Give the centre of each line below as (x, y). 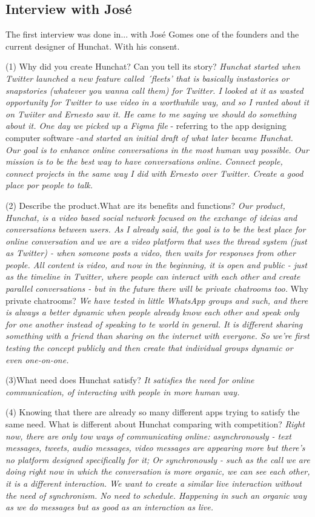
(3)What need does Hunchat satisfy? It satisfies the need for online (130, 380)
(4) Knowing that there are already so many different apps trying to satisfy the (153, 412)
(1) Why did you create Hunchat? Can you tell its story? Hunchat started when (153, 66)
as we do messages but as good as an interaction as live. (109, 507)
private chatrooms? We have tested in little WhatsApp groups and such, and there (157, 300)
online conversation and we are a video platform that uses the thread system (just (156, 241)
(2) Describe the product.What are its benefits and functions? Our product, (145, 205)
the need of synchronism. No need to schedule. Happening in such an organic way (156, 495)
